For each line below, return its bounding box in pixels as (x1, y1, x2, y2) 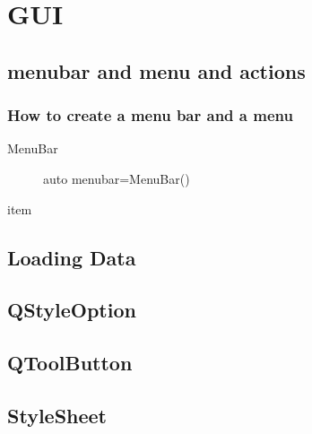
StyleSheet (7, 401, 108, 429)
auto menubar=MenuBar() (43, 169, 190, 187)
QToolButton (7, 349, 133, 377)
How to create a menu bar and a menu (7, 104, 293, 126)
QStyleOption (7, 296, 136, 324)
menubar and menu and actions (7, 56, 306, 84)
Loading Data (7, 243, 136, 271)
